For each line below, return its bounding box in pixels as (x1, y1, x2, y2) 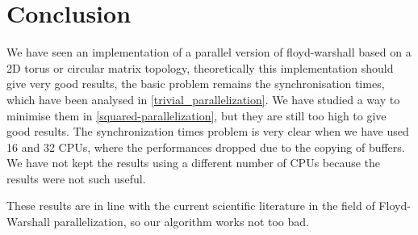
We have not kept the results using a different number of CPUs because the (6, 154, 381, 171)
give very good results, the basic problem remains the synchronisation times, (6, 75, 385, 92)
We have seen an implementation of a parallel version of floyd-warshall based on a (6, 44, 412, 61)
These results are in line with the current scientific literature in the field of (6, 197, 375, 214)
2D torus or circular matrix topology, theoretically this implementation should (6, 59, 394, 76)
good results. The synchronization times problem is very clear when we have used (6, 123, 409, 140)
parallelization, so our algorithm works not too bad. (53, 213, 309, 230)
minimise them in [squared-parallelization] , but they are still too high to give (6, 107, 387, 124)
